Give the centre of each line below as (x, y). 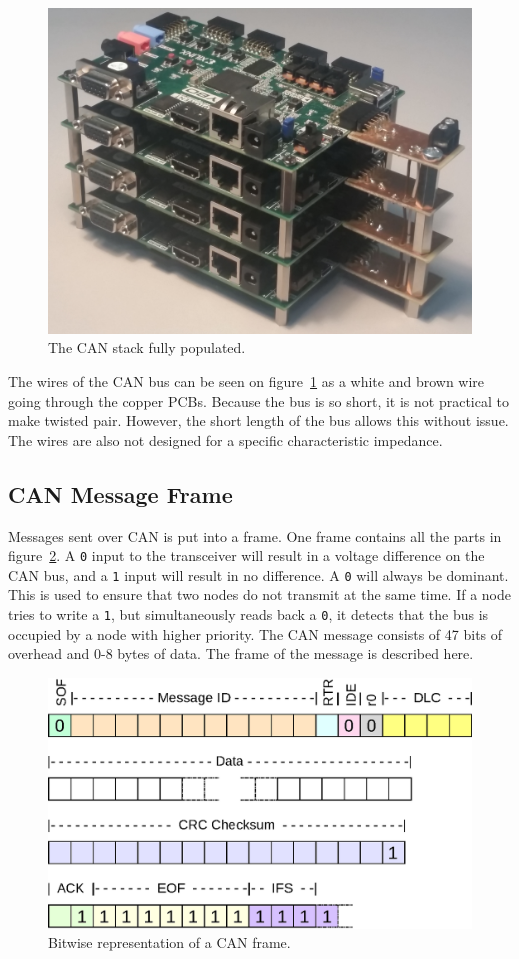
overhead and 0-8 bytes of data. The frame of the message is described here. (241, 653)
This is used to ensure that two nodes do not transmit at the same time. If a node (260, 594)
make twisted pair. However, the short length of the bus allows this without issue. (258, 420)
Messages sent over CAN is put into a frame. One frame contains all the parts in (255, 535)
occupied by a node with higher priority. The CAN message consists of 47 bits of (255, 633)
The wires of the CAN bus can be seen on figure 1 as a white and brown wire (246, 380)
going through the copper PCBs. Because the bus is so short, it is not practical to (258, 400)
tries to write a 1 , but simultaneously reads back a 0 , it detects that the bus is (248, 614)
